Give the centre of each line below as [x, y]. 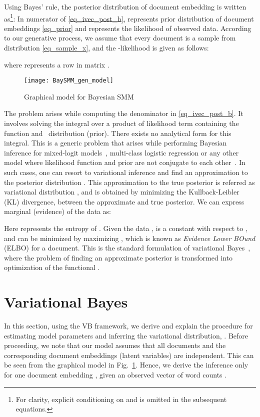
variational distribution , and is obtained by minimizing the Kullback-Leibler [122, 192]
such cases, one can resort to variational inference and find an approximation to [126, 172]
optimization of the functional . [52, 267]
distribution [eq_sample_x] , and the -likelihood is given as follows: [106, 48]
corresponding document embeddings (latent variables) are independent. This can [129, 355]
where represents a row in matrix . [57, 64]
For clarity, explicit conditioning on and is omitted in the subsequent [121, 399]
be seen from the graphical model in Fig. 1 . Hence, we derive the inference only [126, 365]
